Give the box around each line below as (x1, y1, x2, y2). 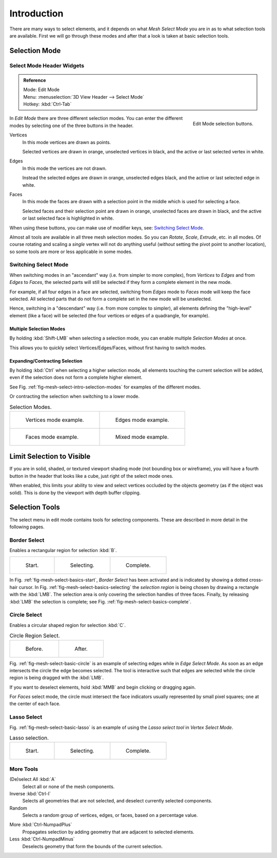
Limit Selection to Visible (9, 452, 91, 461)
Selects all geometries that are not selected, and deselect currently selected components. (22, 798, 212, 804)
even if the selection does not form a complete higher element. (9, 374, 143, 381)
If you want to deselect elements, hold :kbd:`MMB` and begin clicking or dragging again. (9, 684, 196, 690)
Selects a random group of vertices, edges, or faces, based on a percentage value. (22, 812, 198, 818)
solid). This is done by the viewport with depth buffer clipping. (9, 489, 141, 496)
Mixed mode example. (115, 433, 169, 440)
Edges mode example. (115, 416, 169, 423)
